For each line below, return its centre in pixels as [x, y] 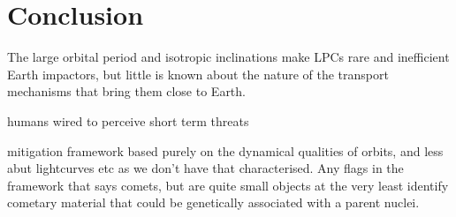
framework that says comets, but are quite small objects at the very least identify [228, 185]
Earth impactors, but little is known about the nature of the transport [198, 74]
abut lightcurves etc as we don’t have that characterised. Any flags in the [205, 168]
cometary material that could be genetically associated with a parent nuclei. [213, 202]
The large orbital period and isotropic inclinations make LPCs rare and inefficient [228, 57]
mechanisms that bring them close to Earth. [126, 91]
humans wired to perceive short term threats [128, 120]
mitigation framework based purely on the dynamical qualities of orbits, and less [225, 150]
